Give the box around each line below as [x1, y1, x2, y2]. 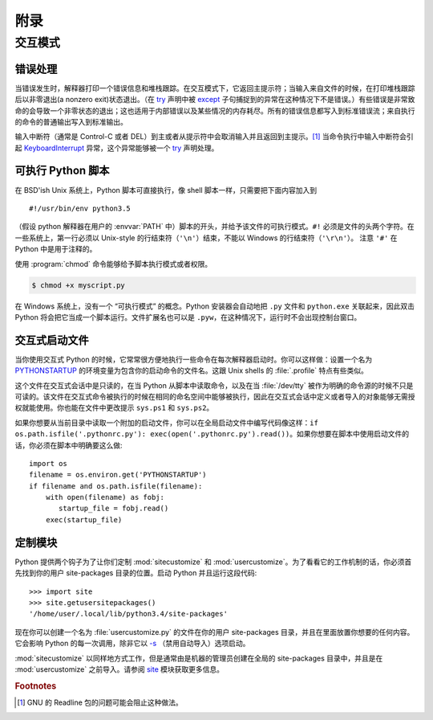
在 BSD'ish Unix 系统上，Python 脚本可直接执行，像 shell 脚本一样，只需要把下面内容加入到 [14, 185, 317, 194]
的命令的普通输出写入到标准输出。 [14, 117, 127, 126]
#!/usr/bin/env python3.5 [29, 203, 132, 213]
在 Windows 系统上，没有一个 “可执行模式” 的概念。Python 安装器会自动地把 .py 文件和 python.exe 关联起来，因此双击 [14, 301, 415, 311]
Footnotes [14, 680, 57, 691]
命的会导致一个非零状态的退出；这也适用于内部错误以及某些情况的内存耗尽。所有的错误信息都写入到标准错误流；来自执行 [14, 105, 415, 116]
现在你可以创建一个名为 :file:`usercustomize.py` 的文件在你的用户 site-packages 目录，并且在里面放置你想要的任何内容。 [14, 627, 415, 636]
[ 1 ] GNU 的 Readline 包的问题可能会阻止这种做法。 [17, 697, 184, 707]
